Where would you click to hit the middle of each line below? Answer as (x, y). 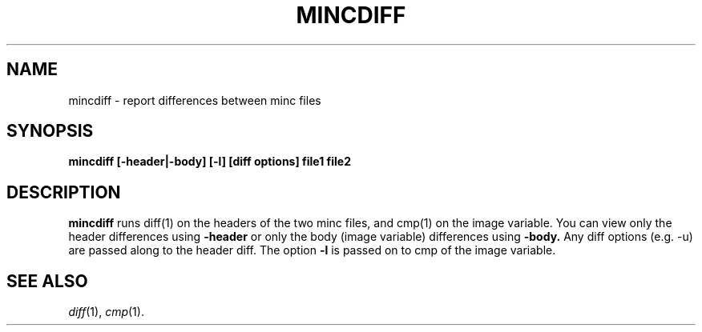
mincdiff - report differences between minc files (195, 100)
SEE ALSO (47, 281)
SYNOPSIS (50, 131)
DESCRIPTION (64, 192)
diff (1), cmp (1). (106, 312)
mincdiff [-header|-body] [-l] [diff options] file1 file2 (210, 162)
